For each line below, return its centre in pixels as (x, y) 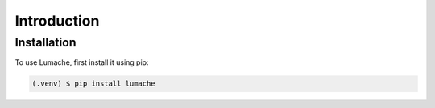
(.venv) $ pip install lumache (94, 84)
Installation (46, 42)
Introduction (57, 21)
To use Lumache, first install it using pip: (82, 62)
